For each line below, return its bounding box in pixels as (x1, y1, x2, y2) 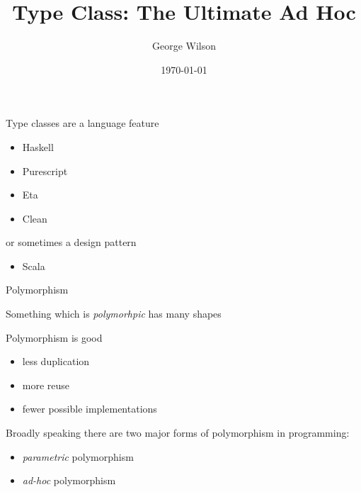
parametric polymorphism (22, 449, 134, 464)
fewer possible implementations (22, 401, 157, 416)
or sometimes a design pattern (6, 235, 137, 250)
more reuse (22, 377, 70, 392)
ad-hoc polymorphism (22, 473, 116, 488)
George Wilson (151, 38, 217, 53)
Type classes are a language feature (6, 116, 159, 130)
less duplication (22, 354, 90, 369)
